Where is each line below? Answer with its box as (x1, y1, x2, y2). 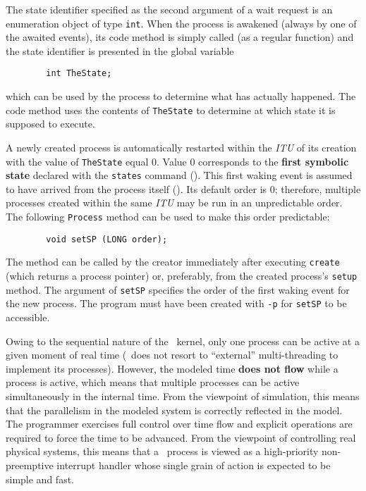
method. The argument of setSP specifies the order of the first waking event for (6, 282, 350, 297)
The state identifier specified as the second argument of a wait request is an (6, 2, 333, 16)
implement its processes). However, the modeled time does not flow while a (6, 361, 338, 375)
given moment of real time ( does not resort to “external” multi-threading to (6, 347, 338, 362)
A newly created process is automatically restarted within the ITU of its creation (6, 139, 357, 154)
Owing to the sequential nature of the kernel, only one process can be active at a (6, 333, 360, 348)
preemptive (6, 457, 54, 472)
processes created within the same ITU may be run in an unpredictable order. (6, 195, 343, 210)
